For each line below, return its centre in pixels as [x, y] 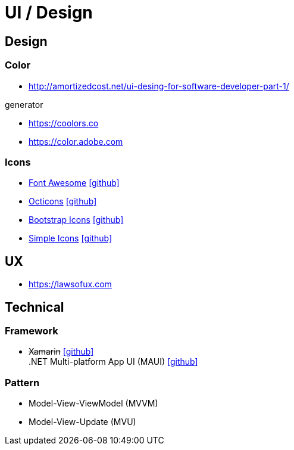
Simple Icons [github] [71, 238]
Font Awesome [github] [74, 183]
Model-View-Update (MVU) [82, 422]
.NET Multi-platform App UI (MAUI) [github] [113, 362]
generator [24, 104]
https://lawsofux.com [70, 284]
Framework [32, 330]
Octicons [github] [63, 201]
